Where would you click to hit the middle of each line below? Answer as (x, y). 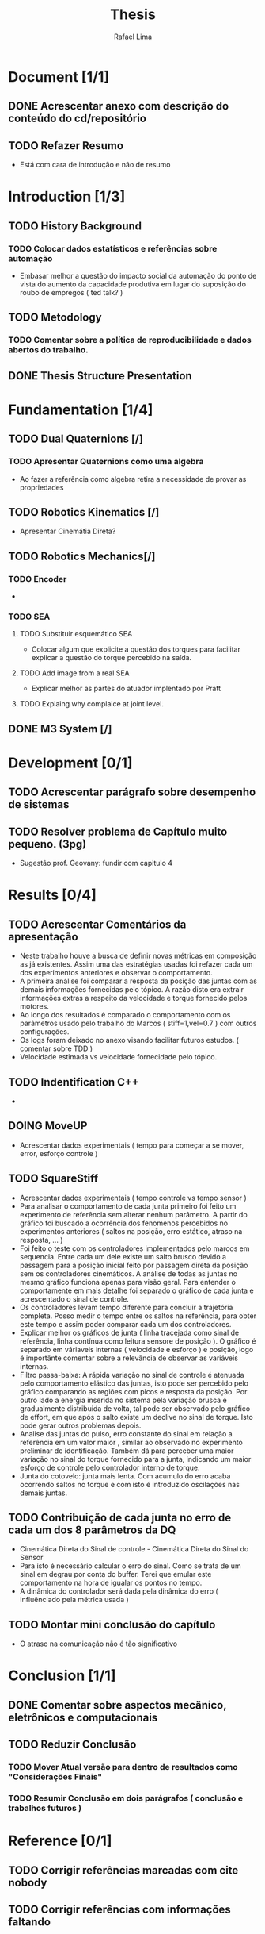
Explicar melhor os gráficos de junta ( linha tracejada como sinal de (129, 1332)
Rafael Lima (133, 37)
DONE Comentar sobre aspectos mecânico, (117, 1705)
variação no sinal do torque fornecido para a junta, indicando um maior (135, 1459)
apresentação (43, 937)
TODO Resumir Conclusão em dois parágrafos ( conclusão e (126, 1798)
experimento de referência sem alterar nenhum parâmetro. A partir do (133, 1214)
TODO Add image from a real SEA (75, 673)
